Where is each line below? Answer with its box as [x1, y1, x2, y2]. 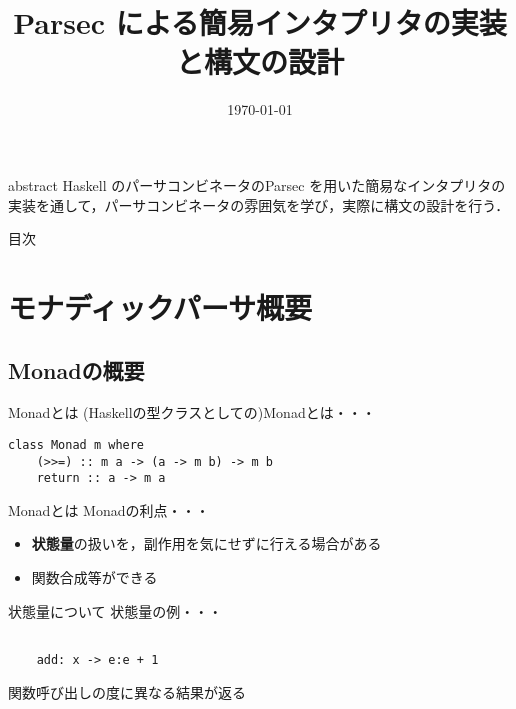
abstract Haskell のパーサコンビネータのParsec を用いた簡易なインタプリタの [8, 174, 506, 195]
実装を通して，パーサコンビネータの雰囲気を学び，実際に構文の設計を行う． [8, 194, 510, 215]
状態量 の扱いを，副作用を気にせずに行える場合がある [31, 533, 382, 554]
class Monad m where [8, 437, 145, 452]
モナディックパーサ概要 [8, 286, 313, 327]
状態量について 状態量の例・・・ [8, 600, 223, 621]
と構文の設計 [175, 41, 344, 82]
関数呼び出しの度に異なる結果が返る [8, 681, 246, 702]
